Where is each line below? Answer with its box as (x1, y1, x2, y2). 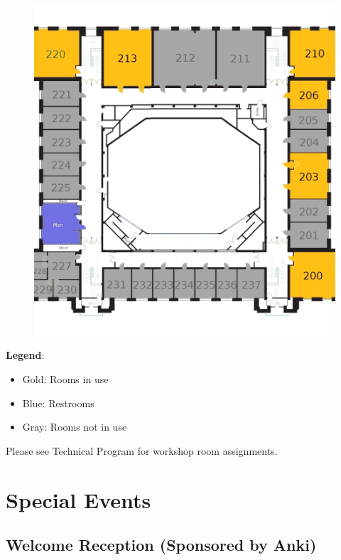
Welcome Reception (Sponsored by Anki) (6, 534, 317, 556)
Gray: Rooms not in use (22, 419, 127, 434)
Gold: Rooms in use (22, 372, 109, 387)
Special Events (6, 485, 151, 514)
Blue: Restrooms (22, 395, 94, 410)
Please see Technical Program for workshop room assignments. (6, 443, 278, 458)
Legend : (6, 348, 45, 362)
